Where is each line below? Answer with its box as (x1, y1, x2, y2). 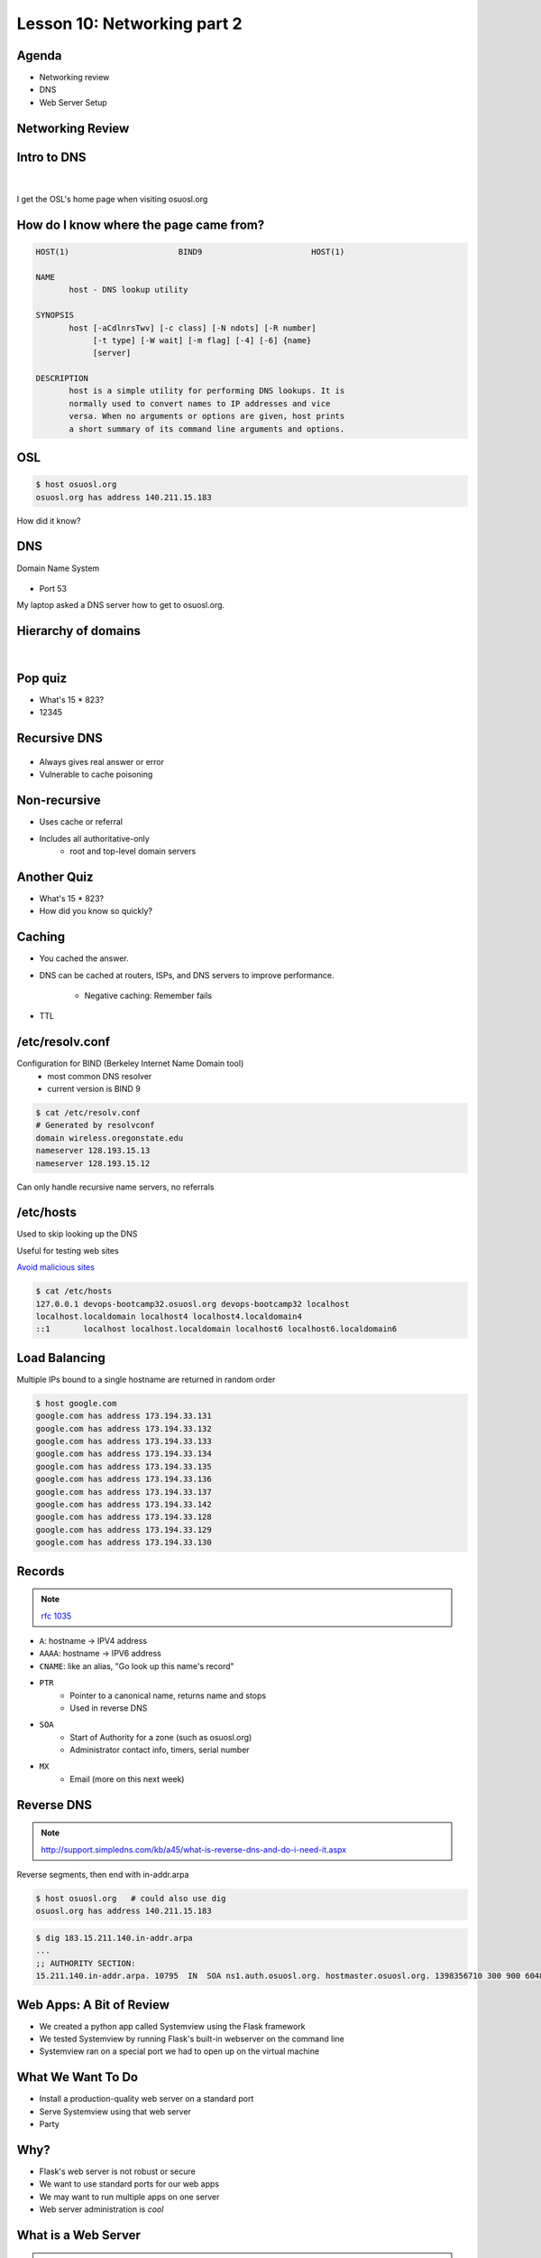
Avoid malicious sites (16, 1262, 95, 1273)
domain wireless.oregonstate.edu (35, 1133, 184, 1143)
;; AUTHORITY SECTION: (35, 1958, 136, 1968)
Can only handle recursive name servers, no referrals (16, 1181, 215, 1192)
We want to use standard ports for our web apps (39, 2179, 220, 2189)
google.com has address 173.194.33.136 (35, 1474, 212, 1485)
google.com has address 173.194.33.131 (35, 1411, 212, 1422)
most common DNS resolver (47, 1070, 152, 1081)
